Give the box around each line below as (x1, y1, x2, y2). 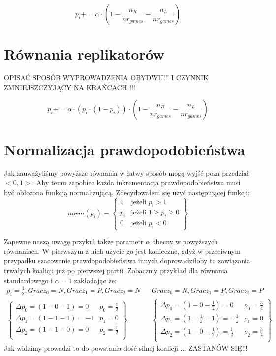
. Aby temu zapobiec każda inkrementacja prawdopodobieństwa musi (32, 178, 241, 188)
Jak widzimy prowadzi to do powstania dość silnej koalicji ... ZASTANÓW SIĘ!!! (4, 343, 248, 353)
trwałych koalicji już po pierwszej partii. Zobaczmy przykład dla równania (4, 265, 228, 275)
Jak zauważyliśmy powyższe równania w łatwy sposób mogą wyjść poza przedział (4, 168, 249, 178)
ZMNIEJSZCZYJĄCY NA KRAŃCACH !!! (4, 82, 135, 92)
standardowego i (4, 275, 53, 285)
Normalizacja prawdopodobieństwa (4, 139, 245, 159)
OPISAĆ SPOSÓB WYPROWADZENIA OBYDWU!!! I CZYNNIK (4, 72, 209, 83)
